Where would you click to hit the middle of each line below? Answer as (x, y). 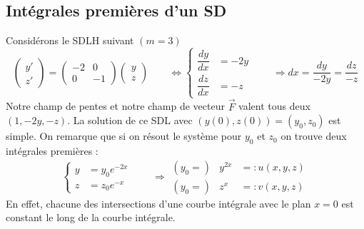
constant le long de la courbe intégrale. (91, 217)
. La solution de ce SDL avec (130, 120)
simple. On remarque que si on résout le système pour (124, 136)
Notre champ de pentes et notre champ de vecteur (115, 106)
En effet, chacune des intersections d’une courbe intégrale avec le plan (158, 203)
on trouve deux (314, 136)
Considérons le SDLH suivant (70, 40)
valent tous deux (274, 106)
